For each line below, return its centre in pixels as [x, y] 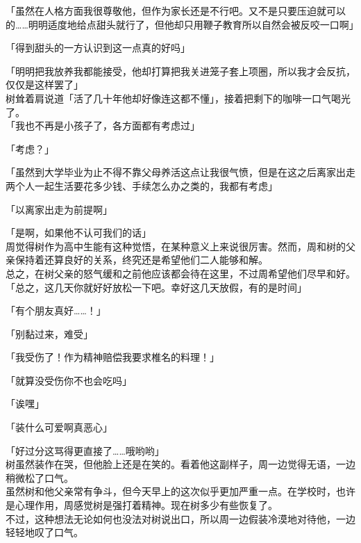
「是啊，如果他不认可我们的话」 [78, 233]
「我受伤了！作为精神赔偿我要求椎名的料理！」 [112, 357]
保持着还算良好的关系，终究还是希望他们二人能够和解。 [141, 260]
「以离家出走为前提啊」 [59, 209]
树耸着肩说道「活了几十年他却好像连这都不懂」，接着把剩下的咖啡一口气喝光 [178, 98]
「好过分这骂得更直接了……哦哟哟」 [85, 450]
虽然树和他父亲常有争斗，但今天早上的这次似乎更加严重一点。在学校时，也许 [180, 491]
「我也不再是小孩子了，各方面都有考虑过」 [103, 125]
